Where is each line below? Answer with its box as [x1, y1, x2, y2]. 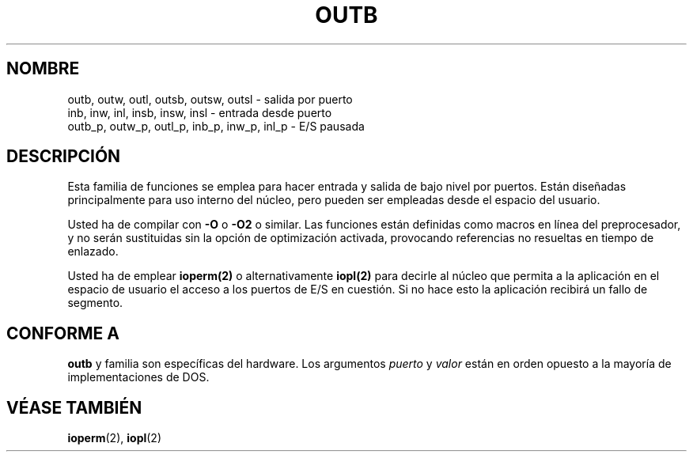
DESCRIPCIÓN [6, 146, 121, 167]
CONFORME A [6, 323, 119, 343]
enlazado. [67, 244, 119, 259]
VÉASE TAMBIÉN [6, 397, 142, 418]
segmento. [67, 296, 123, 310]
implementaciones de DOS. [67, 370, 210, 384]
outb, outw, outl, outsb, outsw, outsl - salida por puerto [67, 92, 353, 106]
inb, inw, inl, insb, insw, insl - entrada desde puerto [67, 105, 332, 119]
